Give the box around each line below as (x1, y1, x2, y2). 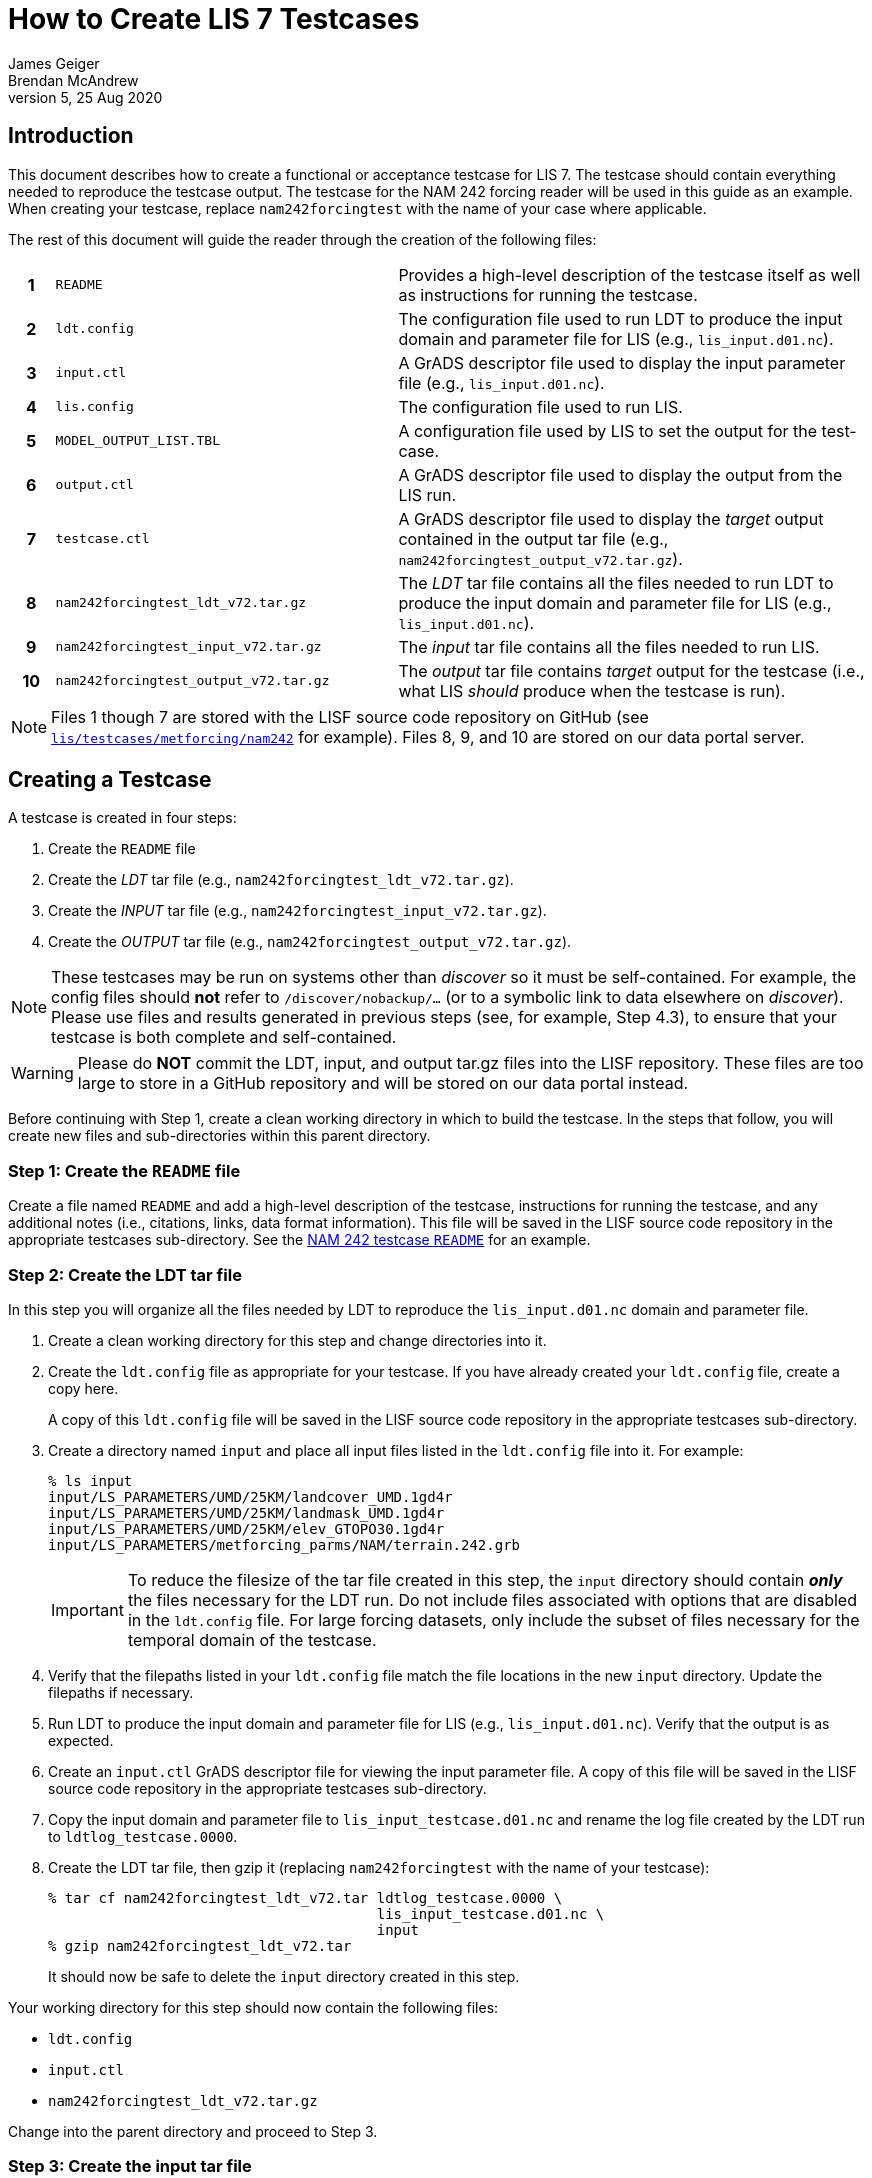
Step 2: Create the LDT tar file (8, 1264, 242, 1285)
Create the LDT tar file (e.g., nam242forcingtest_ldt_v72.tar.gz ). (48, 871, 514, 889)
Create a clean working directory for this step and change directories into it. (48, 1331, 547, 1349)
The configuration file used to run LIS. (398, 396, 683, 417)
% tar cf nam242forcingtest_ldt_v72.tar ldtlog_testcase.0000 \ (48, 1889, 563, 1906)
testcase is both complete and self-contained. (51, 1027, 397, 1048)
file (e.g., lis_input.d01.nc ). (398, 372, 605, 393)
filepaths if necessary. (48, 1683, 194, 1701)
